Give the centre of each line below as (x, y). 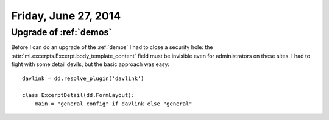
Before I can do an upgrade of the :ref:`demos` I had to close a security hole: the (112, 47)
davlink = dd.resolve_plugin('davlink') (83, 78)
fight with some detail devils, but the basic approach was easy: (90, 64)
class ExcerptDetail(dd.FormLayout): (79, 95)
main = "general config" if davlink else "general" (113, 104)
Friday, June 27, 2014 (66, 16)
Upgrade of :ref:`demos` (62, 32)
